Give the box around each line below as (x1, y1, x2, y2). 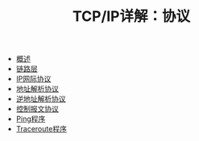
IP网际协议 (15, 74, 52, 84)
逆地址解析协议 (15, 94, 66, 104)
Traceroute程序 (15, 124, 67, 134)
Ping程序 (15, 114, 46, 124)
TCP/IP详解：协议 (72, 7, 191, 26)
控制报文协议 (15, 104, 59, 114)
